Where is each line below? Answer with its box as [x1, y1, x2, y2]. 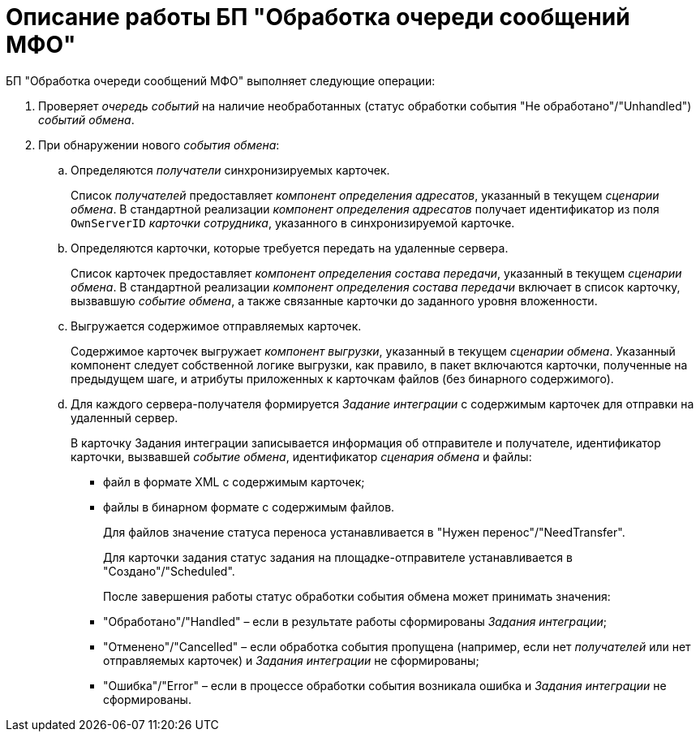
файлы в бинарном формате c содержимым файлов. [103, 499, 395, 514]
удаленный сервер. [71, 410, 178, 425]
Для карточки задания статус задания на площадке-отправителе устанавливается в [103, 550, 573, 564]
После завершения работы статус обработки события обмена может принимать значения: [103, 589, 611, 603]
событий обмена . [38, 112, 135, 127]
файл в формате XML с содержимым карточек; [103, 474, 365, 489]
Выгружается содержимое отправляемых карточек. [71, 318, 362, 333]
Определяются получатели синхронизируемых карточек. [71, 162, 390, 177]
